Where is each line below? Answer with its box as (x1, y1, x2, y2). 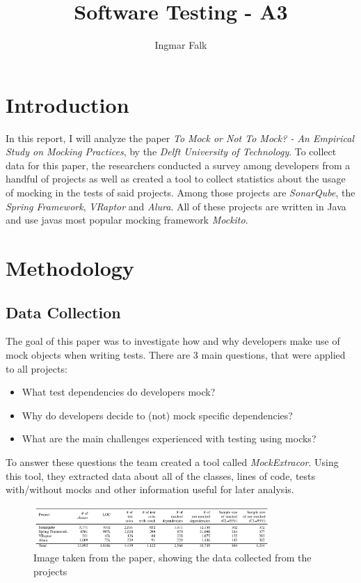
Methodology (6, 254, 134, 281)
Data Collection (6, 301, 121, 322)
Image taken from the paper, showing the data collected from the (33, 550, 312, 565)
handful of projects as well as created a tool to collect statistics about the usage (6, 171, 346, 186)
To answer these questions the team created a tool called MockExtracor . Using (6, 454, 339, 469)
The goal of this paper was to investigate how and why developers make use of (6, 334, 340, 348)
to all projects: (6, 361, 67, 375)
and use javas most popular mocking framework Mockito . (6, 212, 248, 227)
